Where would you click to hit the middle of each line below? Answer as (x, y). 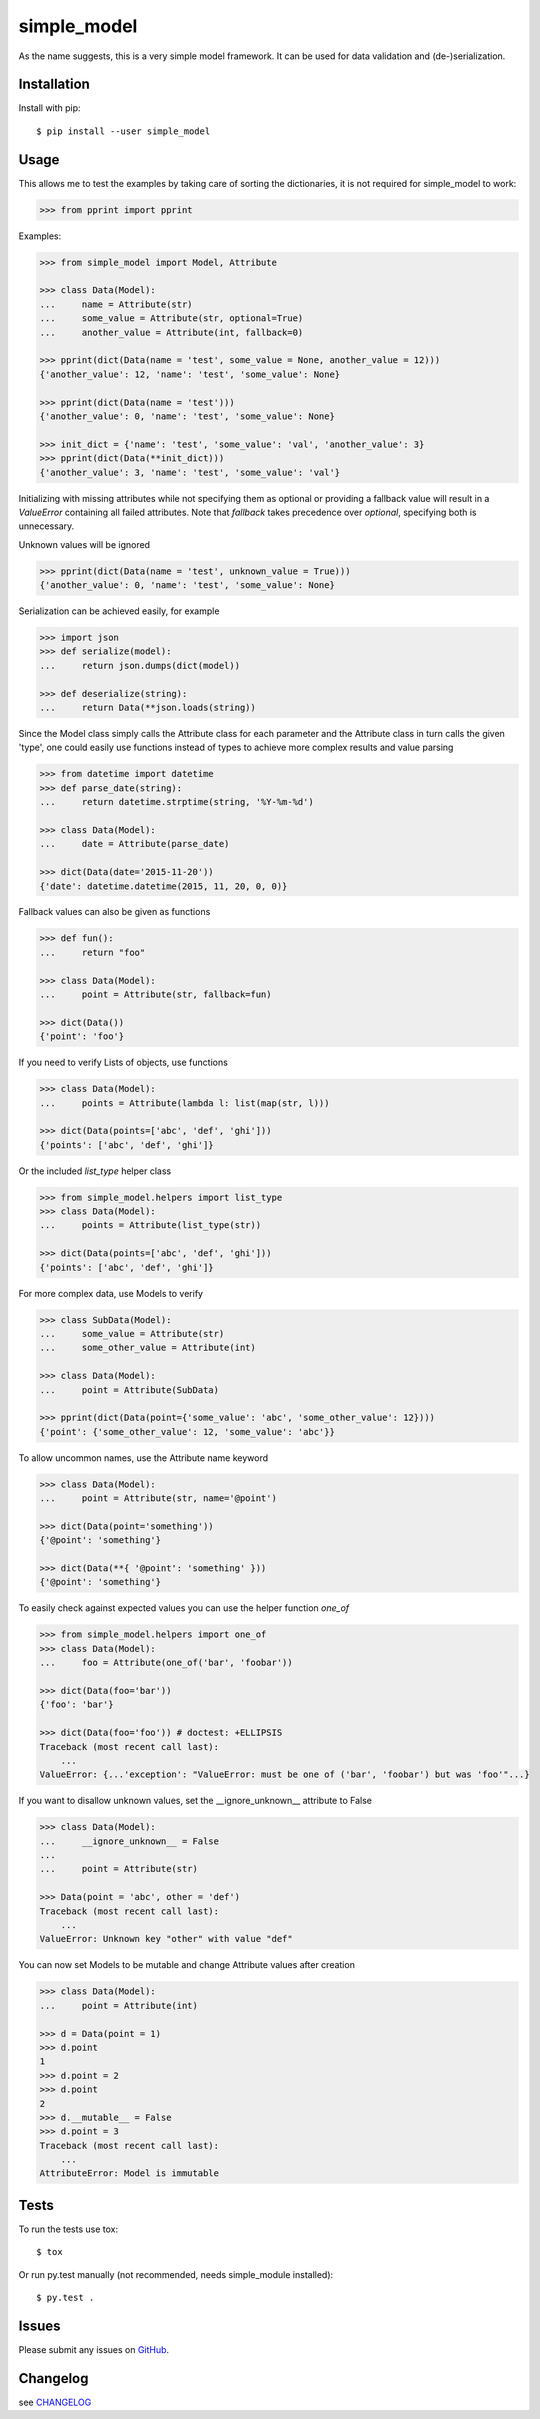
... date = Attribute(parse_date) (134, 844)
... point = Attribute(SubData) (129, 1389)
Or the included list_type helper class (95, 1171)
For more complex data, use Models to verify (111, 1293)
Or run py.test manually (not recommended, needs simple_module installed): (176, 2274)
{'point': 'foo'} (82, 1036)
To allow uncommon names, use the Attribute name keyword (143, 1457)
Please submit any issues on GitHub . (94, 2350)
